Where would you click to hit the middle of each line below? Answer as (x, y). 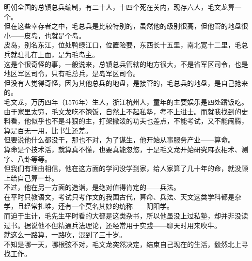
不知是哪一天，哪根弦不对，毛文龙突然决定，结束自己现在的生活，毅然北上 (123, 244)
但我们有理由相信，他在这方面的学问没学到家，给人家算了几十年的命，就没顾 (126, 168)
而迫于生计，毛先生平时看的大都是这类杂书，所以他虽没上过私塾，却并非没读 (126, 216)
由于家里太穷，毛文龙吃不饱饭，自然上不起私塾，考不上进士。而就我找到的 (123, 111)
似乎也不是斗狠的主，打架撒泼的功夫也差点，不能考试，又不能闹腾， (139, 121)
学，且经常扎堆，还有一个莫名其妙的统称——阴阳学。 (89, 206)
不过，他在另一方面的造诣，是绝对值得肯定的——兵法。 (92, 187)
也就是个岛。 (65, 35)
